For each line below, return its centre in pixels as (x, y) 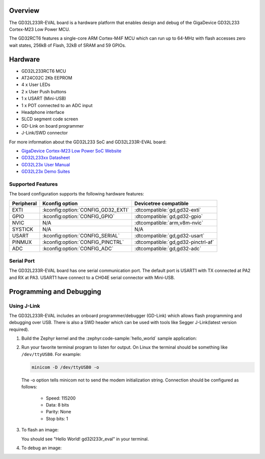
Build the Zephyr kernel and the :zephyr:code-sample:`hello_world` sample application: (109, 338)
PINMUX (22, 242)
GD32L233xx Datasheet (46, 158)
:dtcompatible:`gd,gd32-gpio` (169, 216)
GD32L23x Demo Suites (46, 171)
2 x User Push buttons (44, 91)
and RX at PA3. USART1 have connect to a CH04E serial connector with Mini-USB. (92, 277)
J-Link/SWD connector (45, 133)
